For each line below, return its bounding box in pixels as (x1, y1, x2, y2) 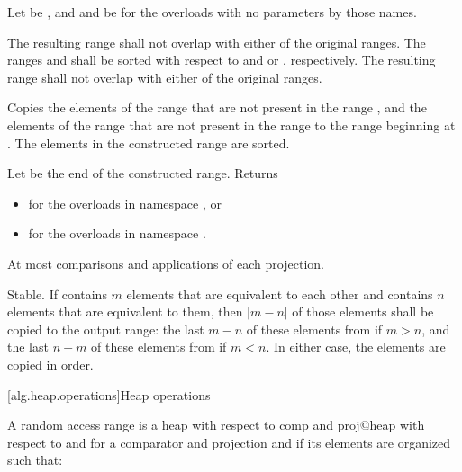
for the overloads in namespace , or (28, 193, 222, 212)
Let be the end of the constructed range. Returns (7, 164, 278, 183)
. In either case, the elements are (266, 337, 446, 356)
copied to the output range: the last (7, 319, 204, 338)
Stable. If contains (7, 284, 107, 303)
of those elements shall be (292, 302, 434, 321)
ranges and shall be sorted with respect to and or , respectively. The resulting (7, 50, 436, 69)
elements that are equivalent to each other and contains (126, 284, 433, 303)
